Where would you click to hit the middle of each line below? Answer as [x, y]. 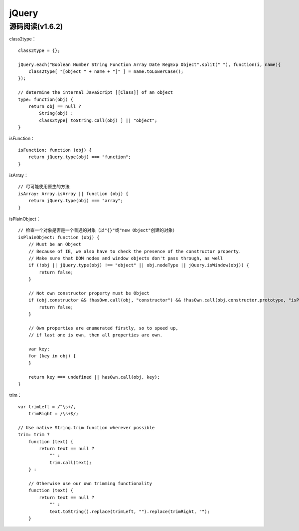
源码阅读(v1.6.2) [36, 26]
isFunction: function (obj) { [55, 150]
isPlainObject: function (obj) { [59, 237]
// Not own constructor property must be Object [89, 293]
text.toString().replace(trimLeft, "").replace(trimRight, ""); [130, 511]
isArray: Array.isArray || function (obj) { [74, 194]
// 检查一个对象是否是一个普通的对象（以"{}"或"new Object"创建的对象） [98, 230]
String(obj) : [56, 113]
